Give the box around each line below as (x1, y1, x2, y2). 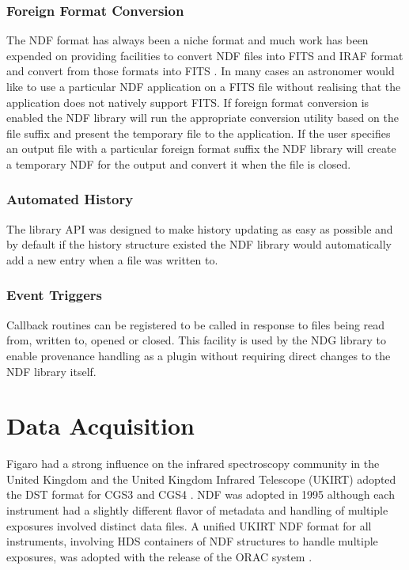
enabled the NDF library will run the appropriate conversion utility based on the (6, 109, 399, 126)
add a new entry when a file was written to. (6, 251, 218, 268)
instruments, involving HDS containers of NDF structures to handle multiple (6, 533, 378, 549)
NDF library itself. (6, 363, 97, 379)
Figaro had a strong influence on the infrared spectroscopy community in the (6, 455, 380, 472)
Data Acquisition (6, 409, 195, 442)
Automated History (6, 189, 134, 209)
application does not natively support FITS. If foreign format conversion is (6, 93, 369, 110)
